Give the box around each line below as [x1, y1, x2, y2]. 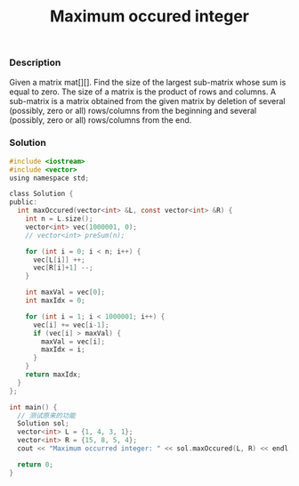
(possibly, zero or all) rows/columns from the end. [9, 114, 192, 126]
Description [9, 56, 61, 69]
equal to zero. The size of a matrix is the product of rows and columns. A [9, 86, 277, 97]
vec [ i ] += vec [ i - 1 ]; [32, 320, 109, 329]
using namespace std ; [9, 174, 90, 182]
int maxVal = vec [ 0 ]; [25, 288, 105, 297]
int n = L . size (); [25, 215, 93, 223]
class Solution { [9, 190, 74, 198]
